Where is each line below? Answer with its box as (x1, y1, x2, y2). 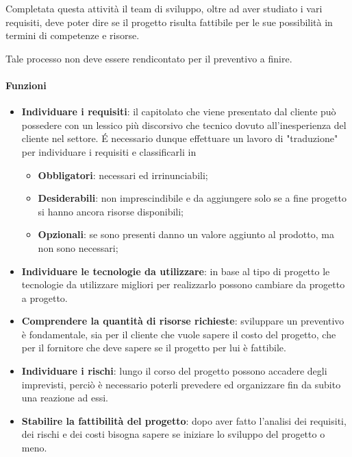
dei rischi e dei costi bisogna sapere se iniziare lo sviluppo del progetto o (21, 427, 325, 441)
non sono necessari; (38, 240, 118, 255)
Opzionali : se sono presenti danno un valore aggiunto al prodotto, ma (38, 227, 334, 242)
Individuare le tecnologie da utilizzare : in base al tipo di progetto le (21, 263, 330, 278)
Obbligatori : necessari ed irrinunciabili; (38, 167, 208, 182)
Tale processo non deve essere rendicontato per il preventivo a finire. (5, 51, 292, 65)
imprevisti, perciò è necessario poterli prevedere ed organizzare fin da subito (21, 377, 341, 391)
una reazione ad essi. (21, 390, 108, 405)
